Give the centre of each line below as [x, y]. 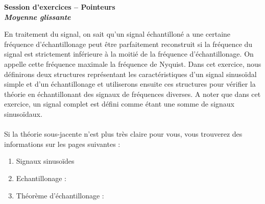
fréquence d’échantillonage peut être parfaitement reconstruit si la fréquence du [128, 44]
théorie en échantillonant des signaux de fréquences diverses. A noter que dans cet [132, 94]
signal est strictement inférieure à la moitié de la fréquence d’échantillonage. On [129, 54]
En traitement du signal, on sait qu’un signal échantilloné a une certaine [117, 34]
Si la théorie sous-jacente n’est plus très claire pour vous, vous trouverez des [123, 134]
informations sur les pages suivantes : [62, 144]
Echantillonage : [41, 178]
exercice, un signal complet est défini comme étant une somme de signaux [119, 104]
